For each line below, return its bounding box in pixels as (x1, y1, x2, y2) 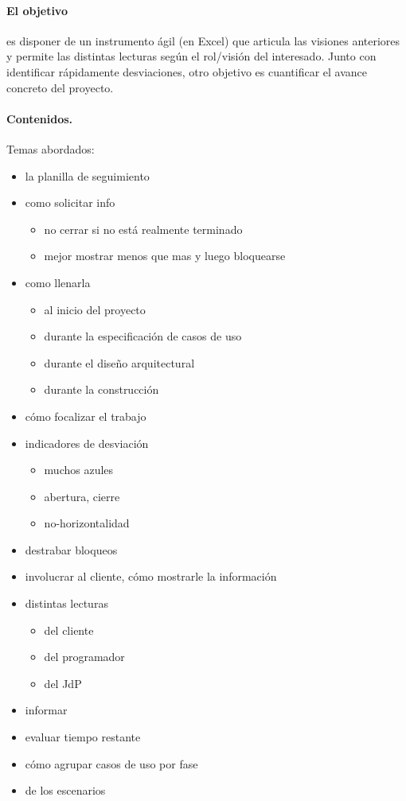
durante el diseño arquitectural (44, 354, 195, 371)
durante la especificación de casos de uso (44, 328, 242, 344)
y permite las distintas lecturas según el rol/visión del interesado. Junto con (6, 48, 377, 64)
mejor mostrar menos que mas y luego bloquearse (44, 247, 286, 264)
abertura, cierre (44, 488, 120, 504)
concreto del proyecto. (6, 79, 114, 95)
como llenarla (25, 274, 91, 290)
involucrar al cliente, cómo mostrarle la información (25, 568, 277, 585)
